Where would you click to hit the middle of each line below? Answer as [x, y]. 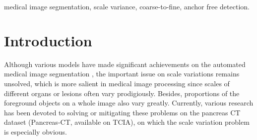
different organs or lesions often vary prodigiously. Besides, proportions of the [122, 93]
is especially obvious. [36, 131]
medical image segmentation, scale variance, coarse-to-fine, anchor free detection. [127, 6]
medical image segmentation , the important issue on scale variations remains [122, 74]
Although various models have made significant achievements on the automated [125, 64]
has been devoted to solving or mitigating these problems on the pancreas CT [122, 112]
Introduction [48, 40]
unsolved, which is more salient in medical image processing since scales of [117, 83]
